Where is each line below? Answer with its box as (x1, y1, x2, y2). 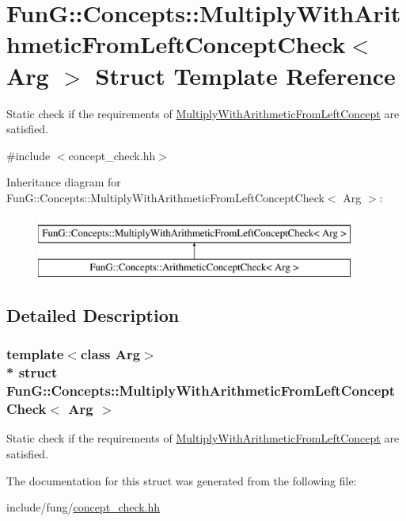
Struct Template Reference (95, 59, 396, 91)
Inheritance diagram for (6, 174, 121, 190)
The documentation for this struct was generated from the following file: (6, 472, 357, 488)
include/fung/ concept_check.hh (6, 499, 161, 515)
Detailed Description (6, 303, 180, 328)
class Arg (80, 344, 141, 364)
